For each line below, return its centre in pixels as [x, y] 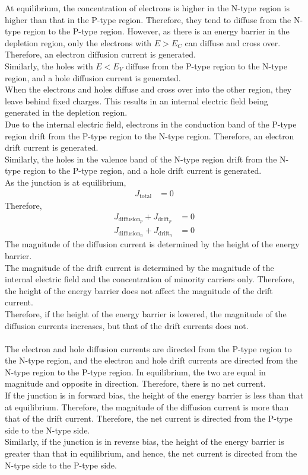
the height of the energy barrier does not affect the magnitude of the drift [139, 290]
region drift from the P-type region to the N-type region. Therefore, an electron [150, 136]
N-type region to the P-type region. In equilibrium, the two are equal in [135, 372]
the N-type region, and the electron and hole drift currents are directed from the [151, 360]
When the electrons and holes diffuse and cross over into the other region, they [148, 89]
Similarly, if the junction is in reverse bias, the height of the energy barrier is [145, 441]
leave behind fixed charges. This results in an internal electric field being [136, 101]
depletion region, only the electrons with [78, 42]
